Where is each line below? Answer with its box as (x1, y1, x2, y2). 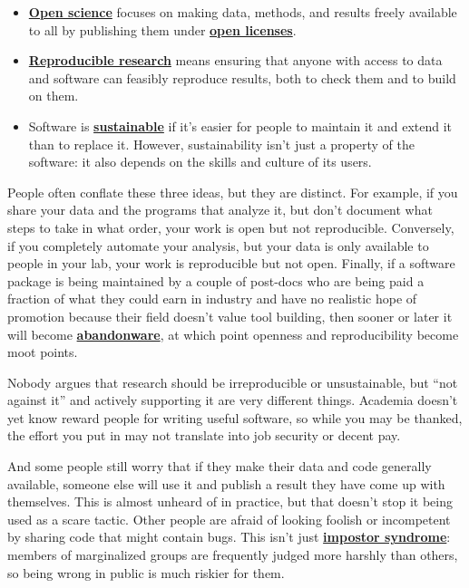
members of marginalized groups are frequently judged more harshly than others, (7, 545, 458, 564)
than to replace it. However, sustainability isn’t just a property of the (28, 134, 415, 153)
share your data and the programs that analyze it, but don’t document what (7, 200, 433, 219)
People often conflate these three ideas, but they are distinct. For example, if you (7, 182, 458, 201)
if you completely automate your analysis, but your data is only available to (7, 236, 429, 255)
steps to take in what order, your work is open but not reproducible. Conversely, (7, 217, 454, 236)
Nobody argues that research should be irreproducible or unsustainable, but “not (7, 372, 458, 391)
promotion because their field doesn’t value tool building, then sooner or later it (7, 306, 453, 325)
